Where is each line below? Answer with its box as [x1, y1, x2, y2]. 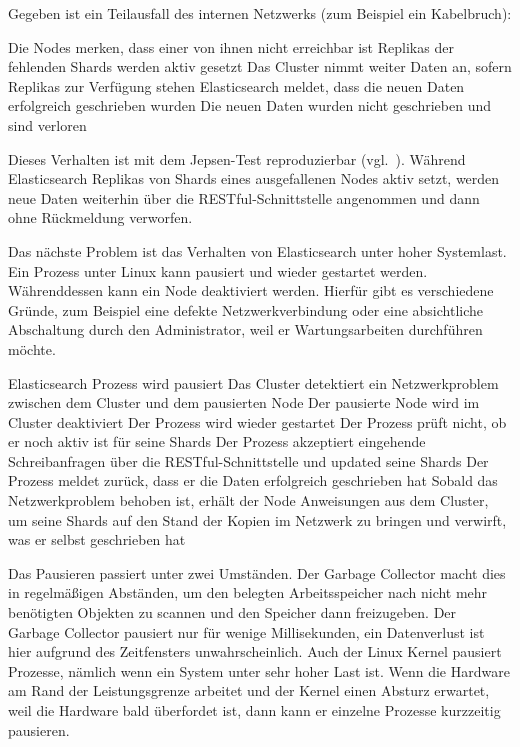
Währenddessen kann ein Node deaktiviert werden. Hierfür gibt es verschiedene [8, 280, 494, 301]
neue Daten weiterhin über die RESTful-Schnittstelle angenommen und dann [8, 187, 480, 208]
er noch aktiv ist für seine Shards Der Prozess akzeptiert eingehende [8, 431, 426, 452]
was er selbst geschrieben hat [8, 529, 186, 550]
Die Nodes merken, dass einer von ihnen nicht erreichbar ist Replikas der [8, 36, 454, 57]
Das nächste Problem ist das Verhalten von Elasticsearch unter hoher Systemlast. [8, 240, 507, 261]
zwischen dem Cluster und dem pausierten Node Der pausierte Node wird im [8, 392, 480, 413]
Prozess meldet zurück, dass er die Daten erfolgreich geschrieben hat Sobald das [8, 470, 498, 491]
